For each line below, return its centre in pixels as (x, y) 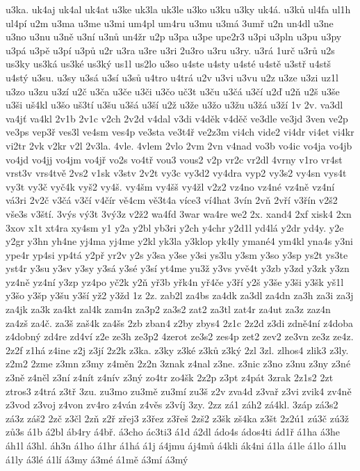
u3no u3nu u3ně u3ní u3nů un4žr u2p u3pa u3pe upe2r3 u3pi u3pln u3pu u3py (174, 37)
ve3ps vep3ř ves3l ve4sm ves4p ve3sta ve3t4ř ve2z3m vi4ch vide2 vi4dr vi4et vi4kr (180, 132)
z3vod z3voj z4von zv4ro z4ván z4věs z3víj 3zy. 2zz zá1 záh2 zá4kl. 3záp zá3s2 (172, 405)
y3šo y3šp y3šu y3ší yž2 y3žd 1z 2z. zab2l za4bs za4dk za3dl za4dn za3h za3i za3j (180, 295)
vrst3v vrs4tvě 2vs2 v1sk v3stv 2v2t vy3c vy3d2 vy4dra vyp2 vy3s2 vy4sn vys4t (176, 173)
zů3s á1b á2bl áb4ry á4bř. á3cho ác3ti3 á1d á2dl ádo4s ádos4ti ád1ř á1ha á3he (173, 432)
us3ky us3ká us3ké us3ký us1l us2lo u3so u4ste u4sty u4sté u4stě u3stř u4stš (169, 64)
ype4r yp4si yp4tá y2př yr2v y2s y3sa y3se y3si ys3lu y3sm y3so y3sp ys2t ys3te (177, 254)
